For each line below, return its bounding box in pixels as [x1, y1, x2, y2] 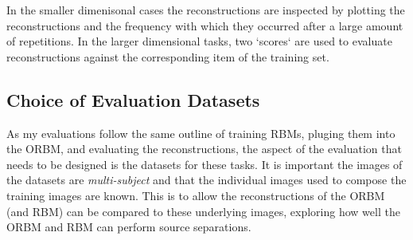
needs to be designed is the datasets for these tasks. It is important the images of [6, 155, 403, 172]
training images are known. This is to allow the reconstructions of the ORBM [6, 187, 385, 203]
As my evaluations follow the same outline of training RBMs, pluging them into [6, 124, 395, 141]
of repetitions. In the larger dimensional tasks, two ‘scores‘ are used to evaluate [6, 33, 392, 49]
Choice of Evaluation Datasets [6, 87, 260, 112]
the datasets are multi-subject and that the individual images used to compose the [6, 171, 407, 188]
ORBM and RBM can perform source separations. [6, 218, 251, 235]
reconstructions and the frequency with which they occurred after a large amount [6, 17, 403, 33]
